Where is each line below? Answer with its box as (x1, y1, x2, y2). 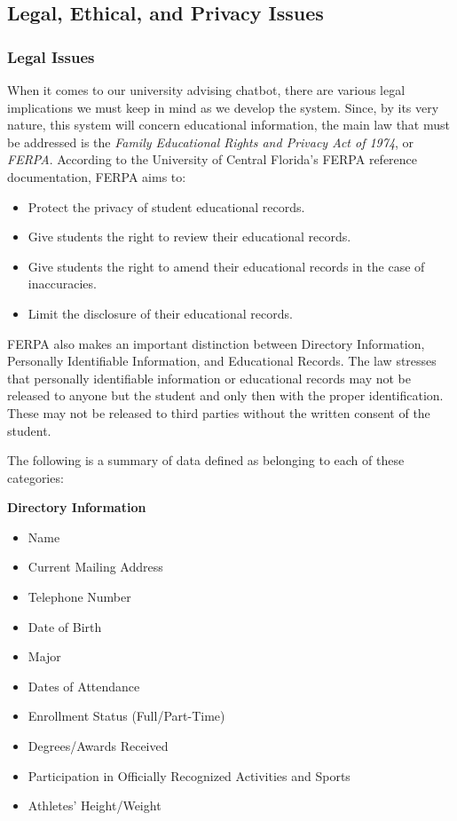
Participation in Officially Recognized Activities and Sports (28, 766, 351, 785)
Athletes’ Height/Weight (28, 796, 162, 815)
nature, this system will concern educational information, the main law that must (7, 115, 450, 134)
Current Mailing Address (28, 557, 163, 576)
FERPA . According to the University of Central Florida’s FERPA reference (7, 150, 418, 169)
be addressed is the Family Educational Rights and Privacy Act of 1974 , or (7, 132, 414, 151)
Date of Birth (28, 617, 102, 635)
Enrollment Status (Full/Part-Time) (28, 707, 225, 725)
